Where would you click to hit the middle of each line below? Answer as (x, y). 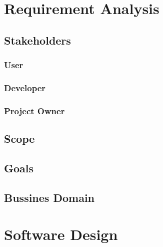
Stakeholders (37, 40)
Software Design (61, 234)
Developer (25, 87)
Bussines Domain (49, 197)
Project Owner (34, 110)
